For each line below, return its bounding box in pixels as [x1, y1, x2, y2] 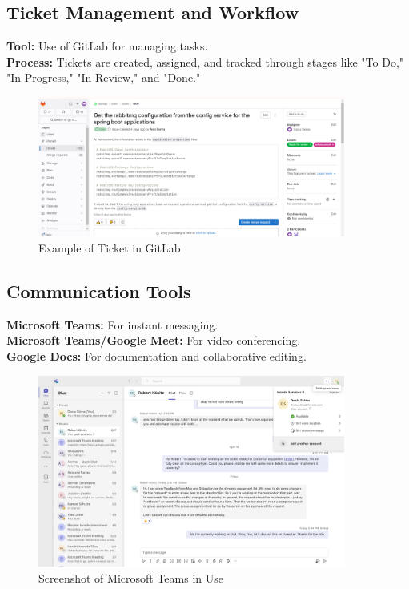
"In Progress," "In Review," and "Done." [6, 69, 201, 86]
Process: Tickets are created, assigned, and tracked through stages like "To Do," [6, 53, 404, 70]
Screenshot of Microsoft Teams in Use [38, 569, 223, 586]
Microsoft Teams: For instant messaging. [6, 316, 219, 333]
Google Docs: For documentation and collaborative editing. [6, 347, 307, 364]
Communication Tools [6, 278, 191, 303]
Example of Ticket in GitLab [38, 239, 181, 256]
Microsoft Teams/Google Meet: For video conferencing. [6, 332, 301, 349]
